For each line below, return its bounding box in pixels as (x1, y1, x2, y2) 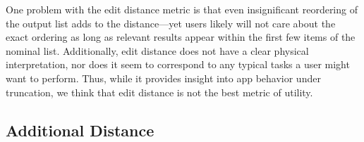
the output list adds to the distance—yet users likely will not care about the (6, 15, 336, 30)
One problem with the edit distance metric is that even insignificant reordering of (6, 2, 358, 16)
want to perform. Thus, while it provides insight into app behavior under (6, 70, 321, 85)
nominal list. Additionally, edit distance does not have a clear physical (6, 43, 309, 58)
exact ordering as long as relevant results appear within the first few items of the (6, 30, 356, 44)
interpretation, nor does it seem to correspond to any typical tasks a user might (6, 57, 350, 72)
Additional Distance (6, 119, 154, 141)
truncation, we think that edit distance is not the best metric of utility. (6, 84, 313, 99)
